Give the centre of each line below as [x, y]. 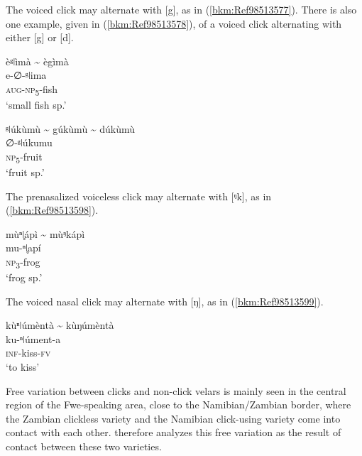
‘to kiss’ [23, 367]
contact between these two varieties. [84, 446]
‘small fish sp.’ [36, 105]
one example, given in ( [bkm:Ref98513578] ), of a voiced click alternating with [174, 23]
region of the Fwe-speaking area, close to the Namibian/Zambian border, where [179, 405]
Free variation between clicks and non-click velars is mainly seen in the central [176, 390]
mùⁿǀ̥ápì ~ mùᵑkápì [45, 233]
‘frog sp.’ [24, 277]
